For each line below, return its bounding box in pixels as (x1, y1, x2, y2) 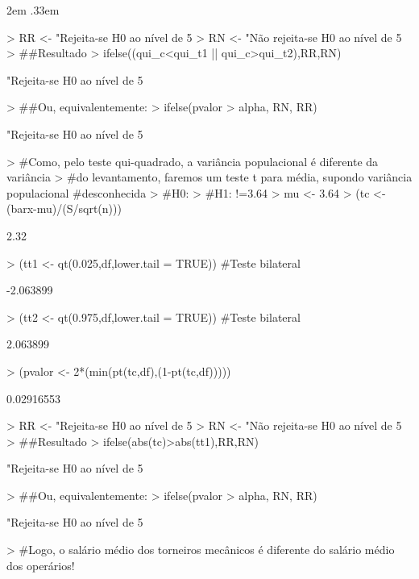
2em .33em (6, 2, 60, 18)
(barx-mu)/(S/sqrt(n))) (6, 200, 122, 217)
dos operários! (6, 556, 75, 573)
